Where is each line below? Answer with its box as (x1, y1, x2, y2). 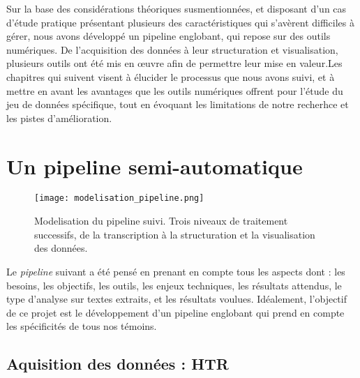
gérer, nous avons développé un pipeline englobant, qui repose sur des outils (6, 29, 331, 43)
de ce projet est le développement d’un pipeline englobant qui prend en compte (6, 305, 345, 319)
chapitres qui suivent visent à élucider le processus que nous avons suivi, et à (6, 69, 335, 84)
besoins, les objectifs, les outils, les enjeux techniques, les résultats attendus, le (6, 278, 342, 292)
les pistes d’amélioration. (6, 110, 112, 125)
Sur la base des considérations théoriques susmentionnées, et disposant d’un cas (6, 1, 347, 15)
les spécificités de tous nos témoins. (6, 319, 157, 333)
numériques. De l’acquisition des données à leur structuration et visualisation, (6, 42, 338, 56)
